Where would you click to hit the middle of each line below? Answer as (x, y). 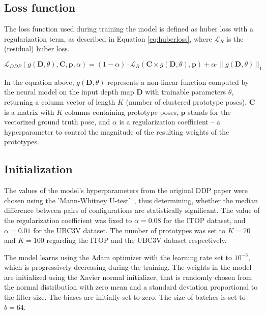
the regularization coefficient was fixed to (68, 220)
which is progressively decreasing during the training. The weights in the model (128, 267)
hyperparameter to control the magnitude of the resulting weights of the (117, 131)
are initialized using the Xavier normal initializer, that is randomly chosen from (128, 277)
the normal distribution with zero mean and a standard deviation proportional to (131, 287)
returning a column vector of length (60, 101)
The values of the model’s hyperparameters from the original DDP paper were (126, 190)
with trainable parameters (186, 92)
